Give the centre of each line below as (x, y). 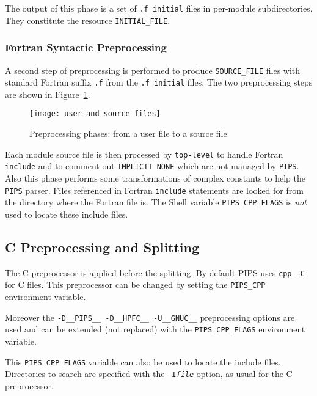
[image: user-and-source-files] (95, 114)
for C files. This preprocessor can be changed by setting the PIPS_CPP (135, 284)
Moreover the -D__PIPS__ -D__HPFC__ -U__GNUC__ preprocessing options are (150, 317)
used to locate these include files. (67, 214)
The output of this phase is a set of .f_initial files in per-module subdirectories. (159, 8)
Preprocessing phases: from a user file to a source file (128, 134)
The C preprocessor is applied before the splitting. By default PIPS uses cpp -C (155, 272)
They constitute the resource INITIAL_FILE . (88, 20)
